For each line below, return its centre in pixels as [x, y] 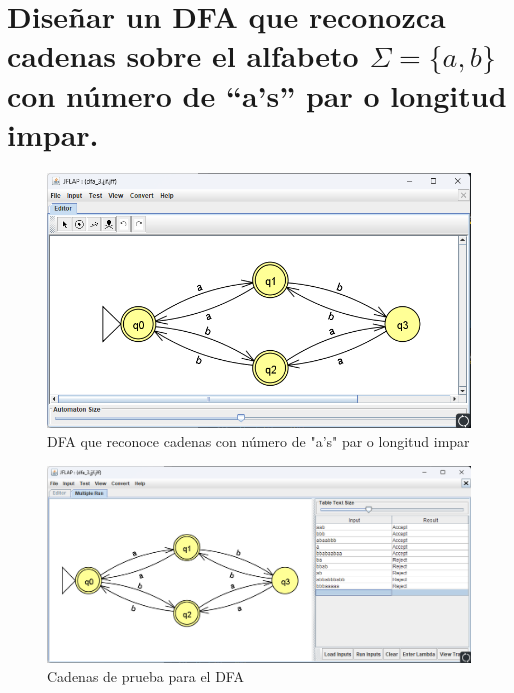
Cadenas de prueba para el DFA [145, 676]
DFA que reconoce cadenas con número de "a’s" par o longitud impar [258, 441]
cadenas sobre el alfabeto [183, 55]
